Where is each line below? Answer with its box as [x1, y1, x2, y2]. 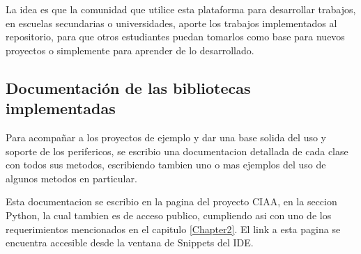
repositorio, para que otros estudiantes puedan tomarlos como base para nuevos [6, 29, 345, 44]
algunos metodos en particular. [6, 170, 137, 185]
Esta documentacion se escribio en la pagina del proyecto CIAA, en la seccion [6, 194, 337, 209]
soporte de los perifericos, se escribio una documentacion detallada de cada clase [6, 143, 348, 158]
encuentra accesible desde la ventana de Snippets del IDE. [6, 235, 254, 250]
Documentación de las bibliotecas [6, 77, 251, 98]
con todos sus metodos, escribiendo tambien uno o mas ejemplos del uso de [6, 157, 326, 172]
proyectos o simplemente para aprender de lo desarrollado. [6, 42, 254, 57]
